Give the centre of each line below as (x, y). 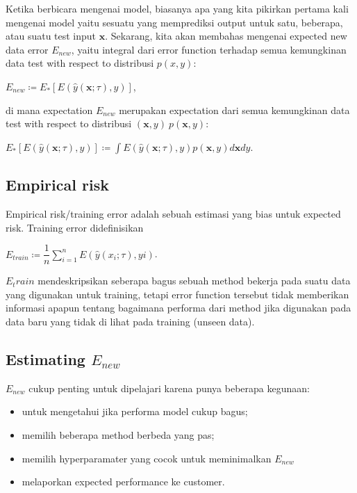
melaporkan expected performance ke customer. (123, 482)
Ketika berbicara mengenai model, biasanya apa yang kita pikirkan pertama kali (177, 8)
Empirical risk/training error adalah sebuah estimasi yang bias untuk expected (173, 213)
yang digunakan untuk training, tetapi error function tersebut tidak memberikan (177, 294)
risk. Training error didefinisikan (75, 227)
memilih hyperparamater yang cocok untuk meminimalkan (147, 458)
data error (27, 49)
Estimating (45, 358)
